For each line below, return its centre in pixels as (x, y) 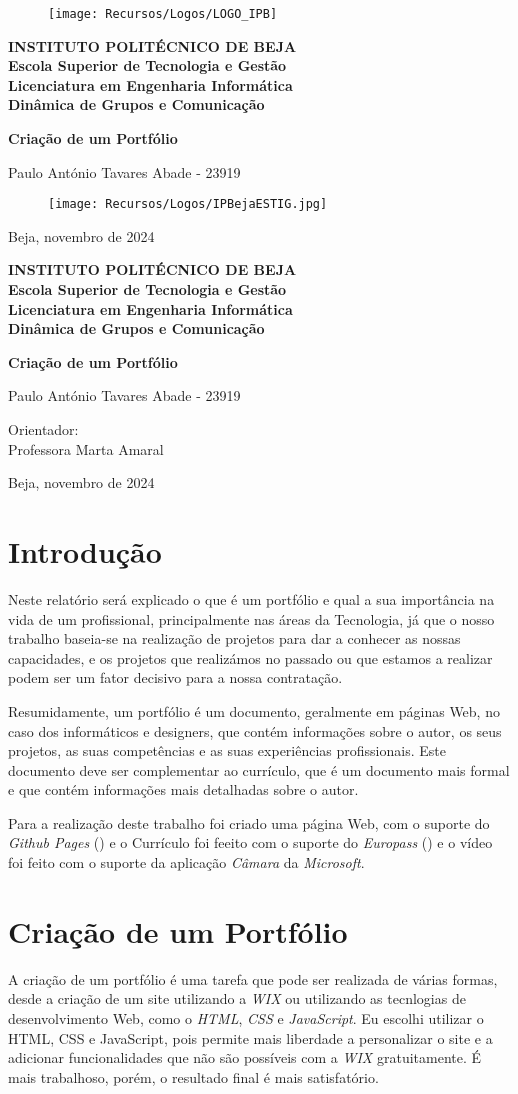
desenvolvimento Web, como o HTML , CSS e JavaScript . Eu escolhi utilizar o (246, 1017)
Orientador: (43, 429)
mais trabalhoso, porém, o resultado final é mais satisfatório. (193, 1076)
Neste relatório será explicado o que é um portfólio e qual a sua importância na (251, 598)
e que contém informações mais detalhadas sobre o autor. (183, 789)
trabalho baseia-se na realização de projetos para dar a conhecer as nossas (234, 638)
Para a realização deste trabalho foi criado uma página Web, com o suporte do (249, 822)
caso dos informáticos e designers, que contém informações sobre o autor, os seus (255, 730)
